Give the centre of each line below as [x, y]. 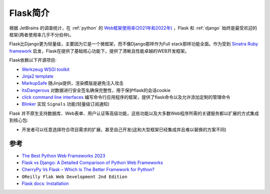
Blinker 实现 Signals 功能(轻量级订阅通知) [66, 104]
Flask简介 [29, 13]
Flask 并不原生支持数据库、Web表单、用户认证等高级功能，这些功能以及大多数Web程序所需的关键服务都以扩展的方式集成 [134, 113]
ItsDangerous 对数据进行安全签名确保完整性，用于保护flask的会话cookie [96, 90]
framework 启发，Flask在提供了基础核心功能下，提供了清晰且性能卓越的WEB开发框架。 [99, 51]
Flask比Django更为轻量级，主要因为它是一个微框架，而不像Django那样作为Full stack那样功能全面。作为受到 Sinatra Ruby [134, 44]
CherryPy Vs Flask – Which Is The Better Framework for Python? [88, 170]
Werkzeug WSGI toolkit [46, 69]
